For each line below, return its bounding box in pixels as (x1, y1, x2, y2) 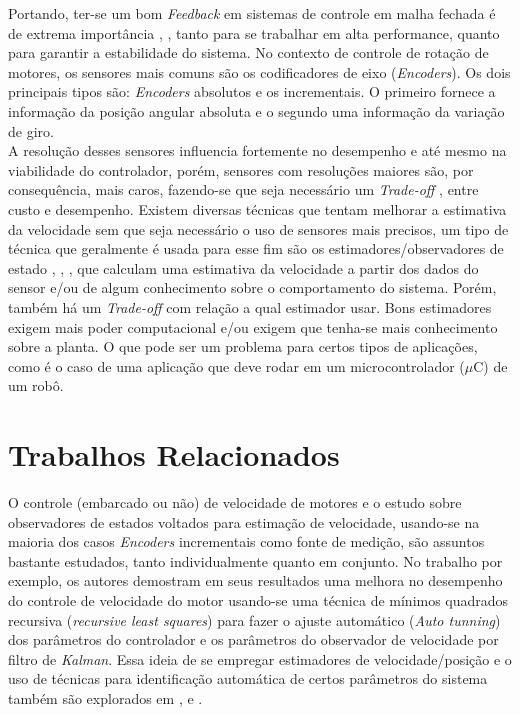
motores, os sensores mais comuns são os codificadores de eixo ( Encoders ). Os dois (8, 61, 511, 82)
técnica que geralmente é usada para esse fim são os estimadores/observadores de (8, 238, 504, 259)
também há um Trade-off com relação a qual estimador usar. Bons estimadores (8, 296, 492, 317)
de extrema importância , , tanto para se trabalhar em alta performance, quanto (8, 22, 500, 43)
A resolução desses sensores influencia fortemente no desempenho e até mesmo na (8, 140, 507, 161)
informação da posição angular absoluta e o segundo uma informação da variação (8, 100, 505, 121)
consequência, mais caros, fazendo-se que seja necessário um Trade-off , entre (8, 179, 479, 200)
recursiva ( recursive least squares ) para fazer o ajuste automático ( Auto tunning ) (8, 609, 501, 630)
